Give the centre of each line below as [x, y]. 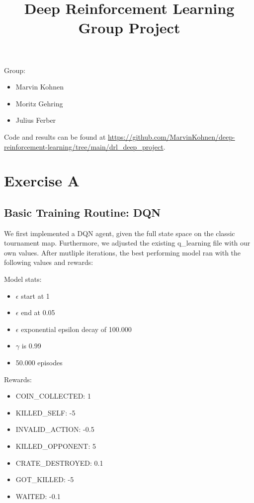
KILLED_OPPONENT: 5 [56, 446]
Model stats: [23, 279]
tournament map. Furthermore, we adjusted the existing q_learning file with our [127, 243]
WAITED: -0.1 [38, 496]
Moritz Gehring [39, 103]
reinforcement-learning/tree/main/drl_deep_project [84, 146]
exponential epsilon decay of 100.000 [76, 329]
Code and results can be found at [55, 136]
